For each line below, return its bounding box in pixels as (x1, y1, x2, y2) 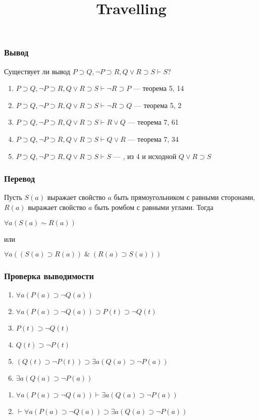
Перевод (4, 172, 35, 185)
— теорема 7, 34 (128, 134, 179, 144)
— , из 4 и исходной (113, 150, 177, 161)
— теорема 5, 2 (134, 99, 182, 110)
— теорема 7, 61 (128, 117, 179, 127)
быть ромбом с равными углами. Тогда (94, 202, 214, 213)
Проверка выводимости (4, 270, 94, 282)
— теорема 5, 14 (133, 83, 184, 93)
